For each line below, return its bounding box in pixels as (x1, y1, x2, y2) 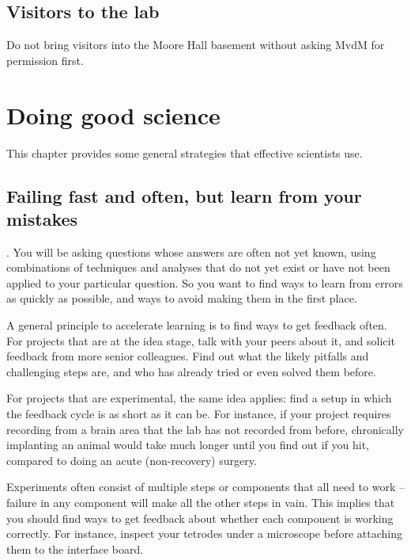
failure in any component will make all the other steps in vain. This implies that (6, 494, 395, 511)
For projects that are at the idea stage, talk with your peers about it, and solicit (6, 332, 395, 349)
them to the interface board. (6, 540, 144, 557)
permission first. (6, 51, 84, 68)
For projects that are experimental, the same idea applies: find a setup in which (6, 390, 392, 406)
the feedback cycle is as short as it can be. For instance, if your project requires (6, 406, 391, 422)
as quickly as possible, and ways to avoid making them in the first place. (6, 290, 357, 307)
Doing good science (6, 98, 221, 131)
